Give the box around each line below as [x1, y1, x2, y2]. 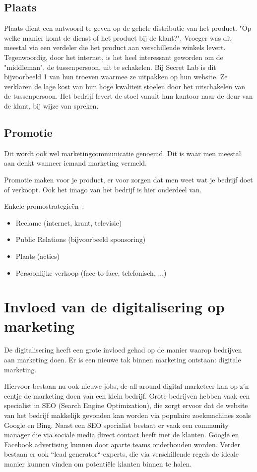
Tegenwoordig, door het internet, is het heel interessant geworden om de [4, 52, 223, 62]
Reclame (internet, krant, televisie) [15, 217, 122, 228]
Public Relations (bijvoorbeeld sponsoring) [15, 234, 146, 244]
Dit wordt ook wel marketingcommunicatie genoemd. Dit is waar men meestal [4, 148, 241, 158]
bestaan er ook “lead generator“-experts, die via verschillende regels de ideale [4, 449, 239, 459]
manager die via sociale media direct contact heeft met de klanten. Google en [4, 429, 239, 440]
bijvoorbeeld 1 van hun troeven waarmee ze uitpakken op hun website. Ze [4, 71, 228, 82]
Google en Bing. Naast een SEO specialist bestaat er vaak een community [4, 419, 229, 430]
